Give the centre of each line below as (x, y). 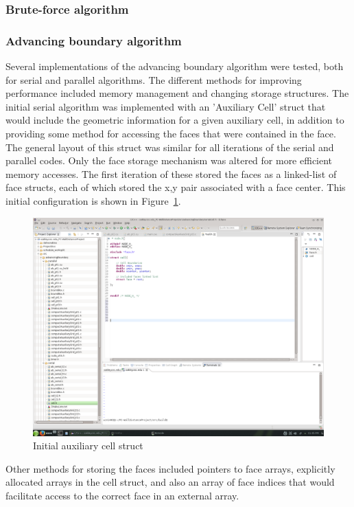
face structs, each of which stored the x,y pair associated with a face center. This (176, 187)
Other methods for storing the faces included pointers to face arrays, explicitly (170, 468)
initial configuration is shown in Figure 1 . (93, 201)
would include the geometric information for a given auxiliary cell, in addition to (175, 120)
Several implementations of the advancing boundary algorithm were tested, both (175, 66)
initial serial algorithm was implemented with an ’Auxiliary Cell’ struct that (166, 106)
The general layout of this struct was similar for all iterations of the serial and (170, 147)
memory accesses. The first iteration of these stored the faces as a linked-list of (171, 173)
